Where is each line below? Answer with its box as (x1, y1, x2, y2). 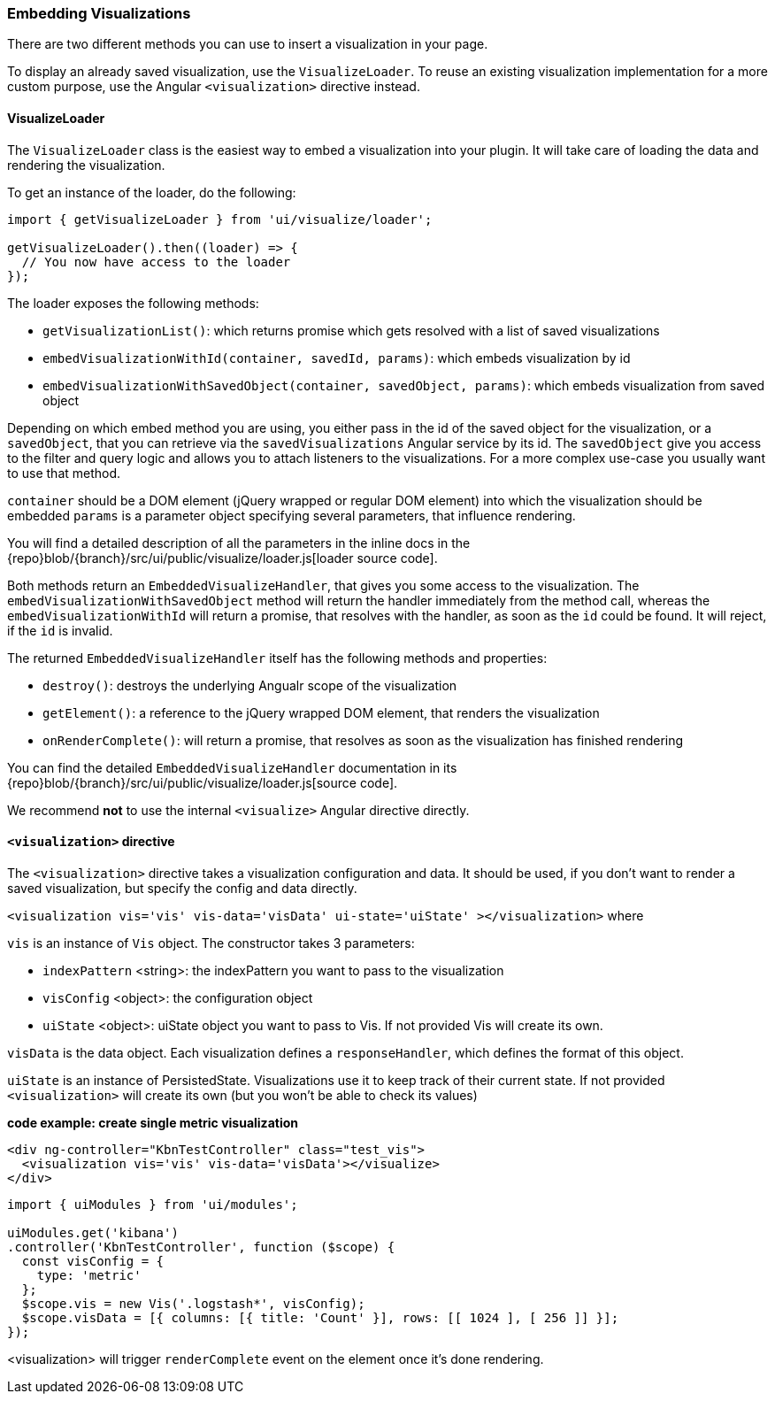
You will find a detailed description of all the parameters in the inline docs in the (7, 535, 471, 550)
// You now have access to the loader (21, 254, 291, 269)
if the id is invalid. (7, 622, 113, 638)
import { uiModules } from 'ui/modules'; (7, 1197, 298, 1212)
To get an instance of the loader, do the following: (7, 184, 296, 200)
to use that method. (7, 465, 121, 481)
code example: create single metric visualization (7, 1114, 298, 1130)
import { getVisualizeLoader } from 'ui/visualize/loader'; (7, 212, 433, 227)
